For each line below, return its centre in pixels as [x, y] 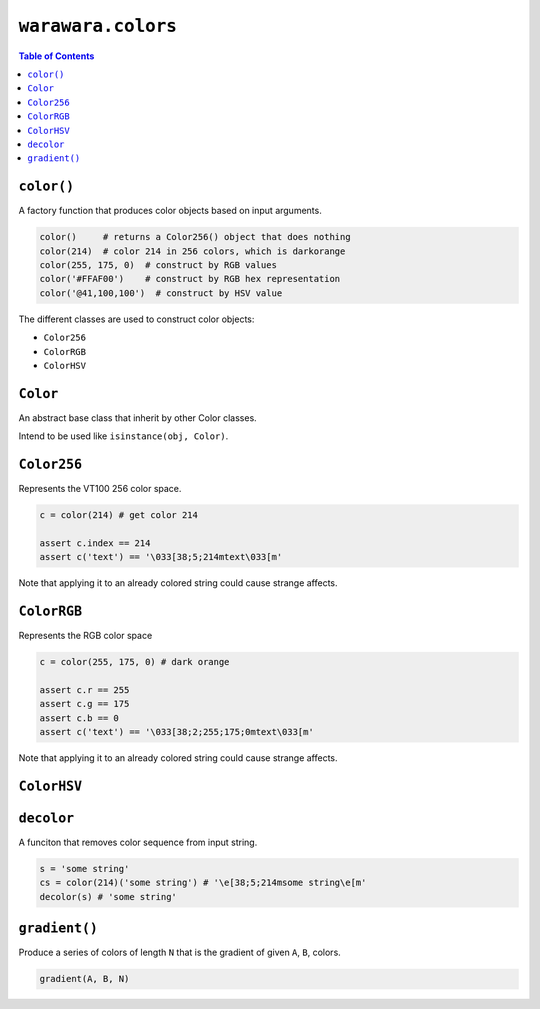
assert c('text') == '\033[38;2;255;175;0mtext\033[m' [176, 732]
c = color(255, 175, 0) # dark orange [134, 662]
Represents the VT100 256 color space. [100, 489]
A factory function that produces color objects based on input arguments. [170, 211]
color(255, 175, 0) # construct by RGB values [158, 264]
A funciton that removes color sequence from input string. [138, 842]
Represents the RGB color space [85, 636]
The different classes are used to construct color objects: [136, 319]
